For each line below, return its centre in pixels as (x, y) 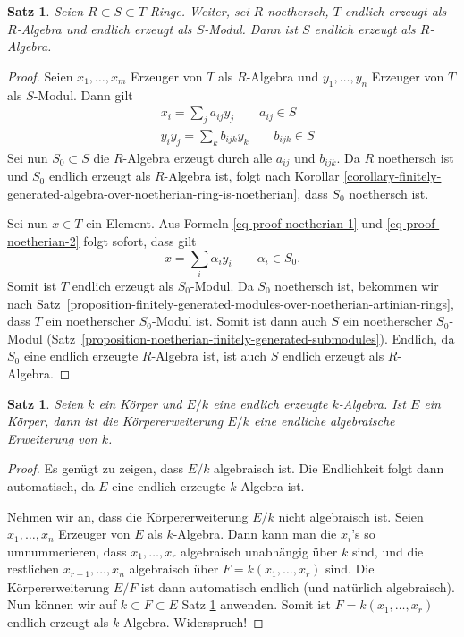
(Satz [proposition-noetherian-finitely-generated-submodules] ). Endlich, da (251, 338)
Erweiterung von (52, 438)
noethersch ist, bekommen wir (357, 285)
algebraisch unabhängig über (259, 551)
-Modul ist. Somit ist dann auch (240, 321)
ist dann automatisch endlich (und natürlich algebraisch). (298, 586)
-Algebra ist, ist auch (209, 356)
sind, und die (388, 551)
